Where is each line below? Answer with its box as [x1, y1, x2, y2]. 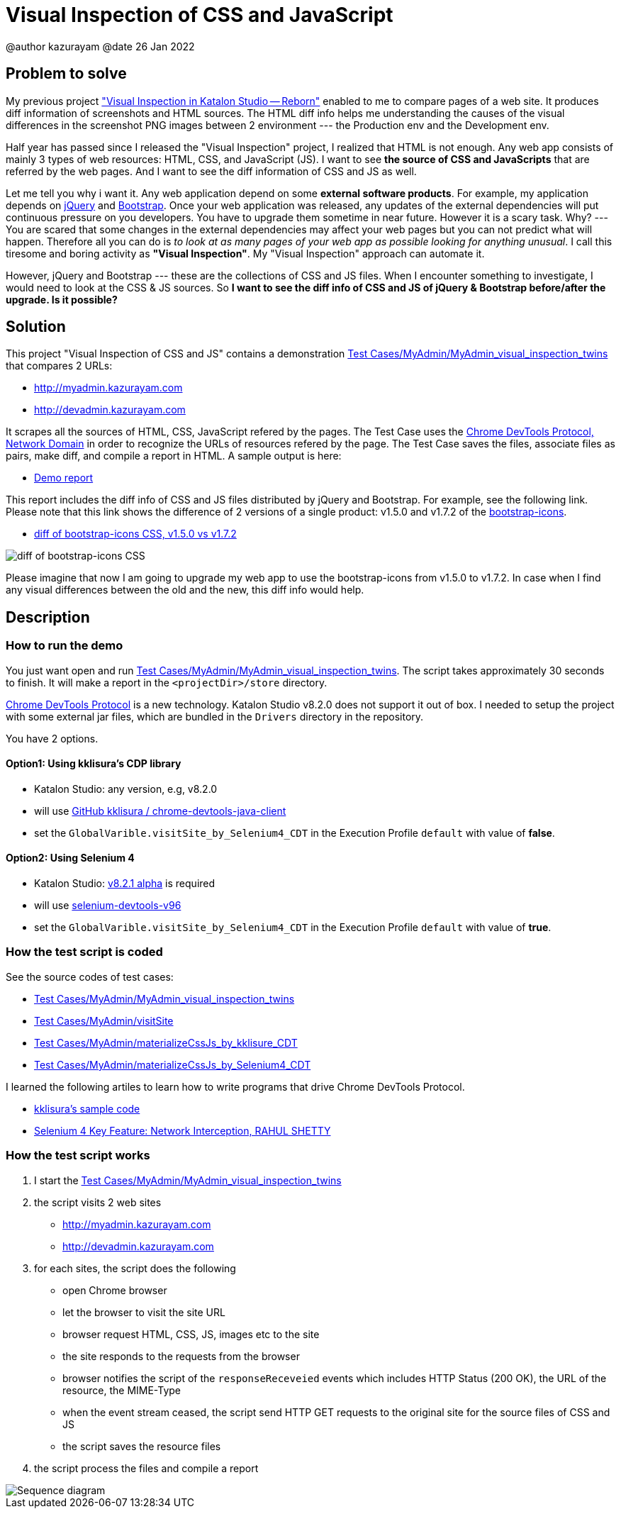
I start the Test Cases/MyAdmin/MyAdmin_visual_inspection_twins [34, 1174, 342, 1186]
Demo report [34, 472, 94, 484]
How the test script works [6, 1148, 150, 1163]
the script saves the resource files [62, 1440, 221, 1452]
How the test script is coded [6, 945, 163, 959]
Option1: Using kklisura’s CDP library [6, 757, 181, 770]
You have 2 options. [6, 732, 99, 745]
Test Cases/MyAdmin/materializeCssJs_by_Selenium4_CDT [34, 1058, 311, 1071]
